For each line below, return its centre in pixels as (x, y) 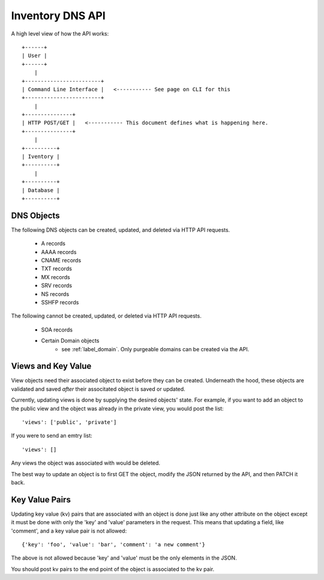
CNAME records (61, 261)
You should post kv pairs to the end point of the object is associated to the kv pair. (113, 569)
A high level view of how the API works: (60, 34)
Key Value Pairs (41, 499)
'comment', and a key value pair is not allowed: (69, 531)
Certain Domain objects (70, 341)
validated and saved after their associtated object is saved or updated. (98, 389)
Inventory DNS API (58, 16)
